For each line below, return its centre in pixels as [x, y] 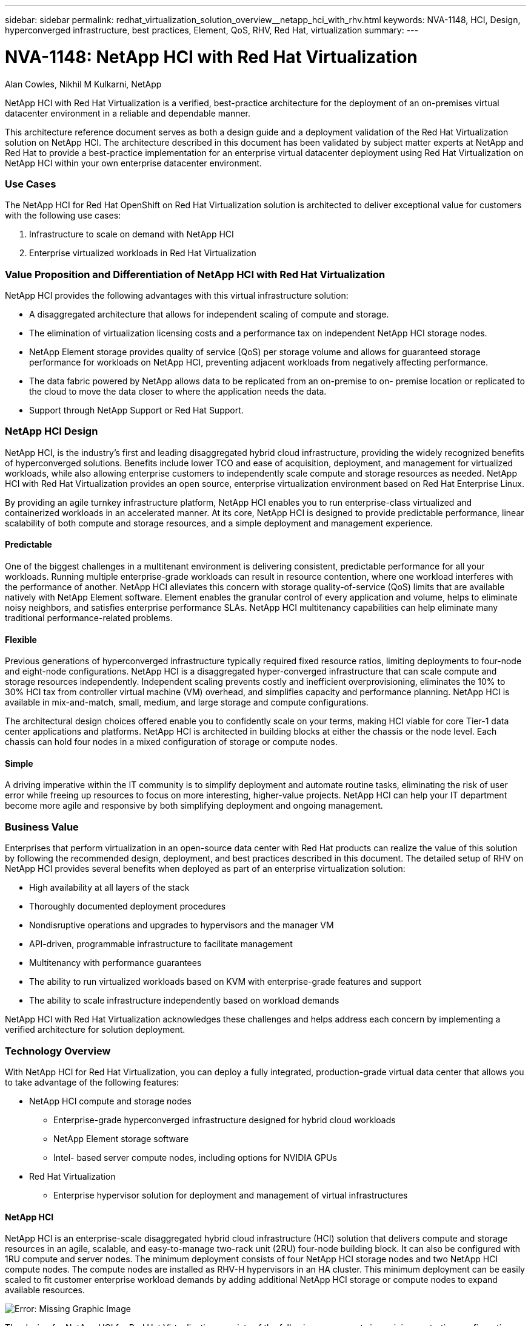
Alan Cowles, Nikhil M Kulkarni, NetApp [83, 84]
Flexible [21, 639]
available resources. [45, 1290]
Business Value [42, 827]
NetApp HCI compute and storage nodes [110, 1101]
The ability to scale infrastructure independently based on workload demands [184, 1001]
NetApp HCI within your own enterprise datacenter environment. [134, 163]
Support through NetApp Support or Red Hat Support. [136, 410]
